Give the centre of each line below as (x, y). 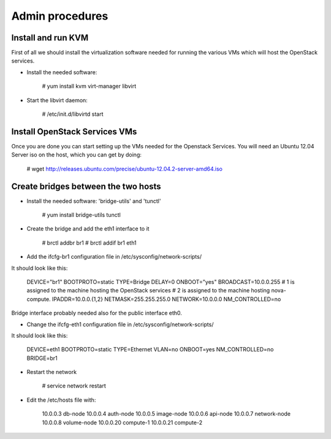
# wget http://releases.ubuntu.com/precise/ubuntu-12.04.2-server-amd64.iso (125, 169)
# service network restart (74, 386)
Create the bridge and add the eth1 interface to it (88, 229)
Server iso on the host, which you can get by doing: (77, 155)
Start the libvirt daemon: (57, 100)
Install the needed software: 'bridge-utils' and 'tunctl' (94, 201)
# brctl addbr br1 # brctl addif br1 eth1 (89, 243)
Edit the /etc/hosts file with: (61, 400)
